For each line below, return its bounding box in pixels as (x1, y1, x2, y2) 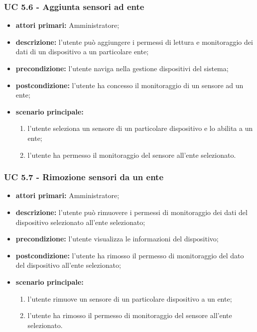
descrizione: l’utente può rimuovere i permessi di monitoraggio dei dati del (15, 207, 248, 217)
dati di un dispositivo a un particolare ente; (15, 46, 149, 57)
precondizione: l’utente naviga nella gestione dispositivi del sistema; (15, 63, 229, 73)
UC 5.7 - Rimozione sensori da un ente (4, 171, 164, 183)
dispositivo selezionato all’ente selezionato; (15, 217, 145, 227)
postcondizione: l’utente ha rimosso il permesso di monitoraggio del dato (15, 250, 244, 260)
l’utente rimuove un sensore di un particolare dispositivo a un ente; (27, 293, 232, 304)
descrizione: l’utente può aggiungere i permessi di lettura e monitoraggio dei (15, 36, 253, 47)
